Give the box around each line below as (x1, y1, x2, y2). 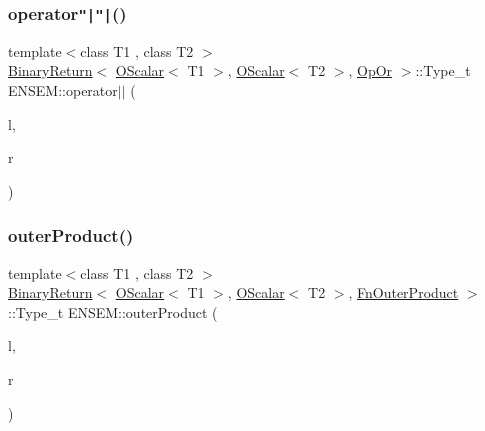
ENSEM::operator (8, 79, 118, 100)
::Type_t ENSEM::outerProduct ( (8, 301, 218, 322)
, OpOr (348, 60, 393, 81)
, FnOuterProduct (348, 282, 459, 303)
